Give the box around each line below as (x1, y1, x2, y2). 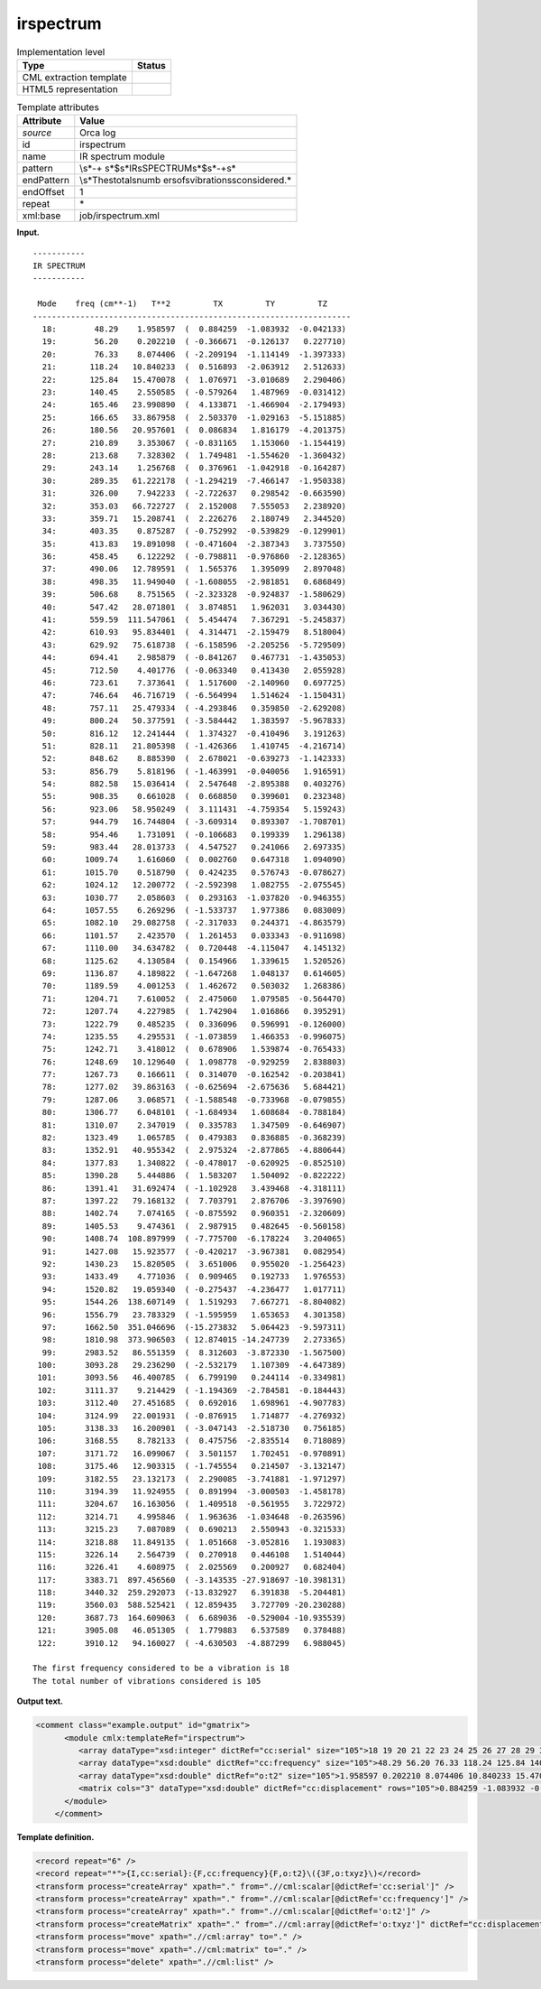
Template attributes (16, 101, 99, 114)
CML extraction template (22, 70, 127, 83)
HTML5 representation (22, 82, 119, 95)
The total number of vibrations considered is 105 (32, 1676, 261, 1686)
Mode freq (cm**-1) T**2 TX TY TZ (37, 299, 328, 309)
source (22, 126, 52, 139)
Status (136, 59, 166, 71)
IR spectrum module (79, 150, 166, 163)
